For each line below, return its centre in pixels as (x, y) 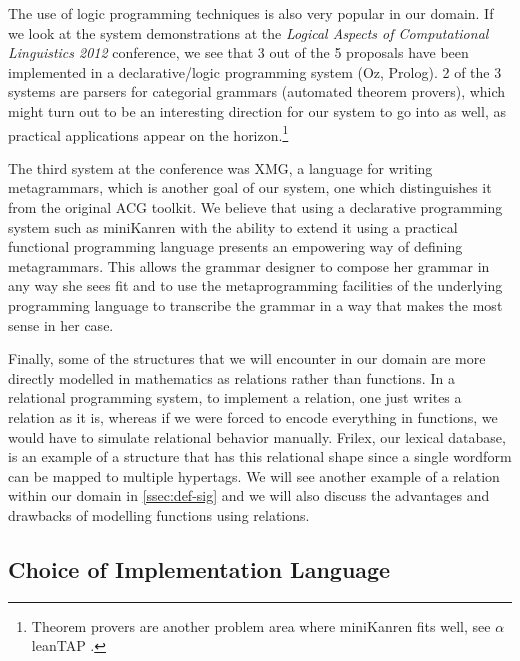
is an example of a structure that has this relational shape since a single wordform (260, 456)
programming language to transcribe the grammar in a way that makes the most (255, 304)
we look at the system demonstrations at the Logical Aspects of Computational (248, 32)
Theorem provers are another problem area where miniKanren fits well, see (261, 625)
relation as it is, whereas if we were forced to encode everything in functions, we (253, 416)
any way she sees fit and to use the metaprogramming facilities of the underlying (255, 285)
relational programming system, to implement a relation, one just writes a (235, 397)
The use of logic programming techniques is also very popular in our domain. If (251, 13)
